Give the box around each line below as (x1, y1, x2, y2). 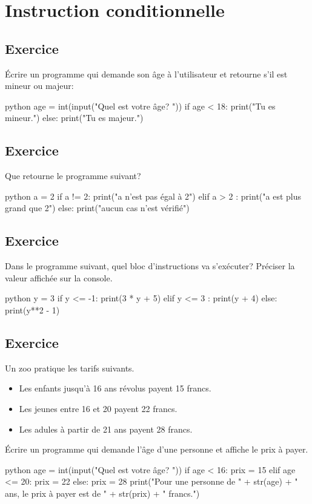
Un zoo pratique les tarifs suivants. (5, 361, 134, 374)
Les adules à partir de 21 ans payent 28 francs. (19, 422, 193, 435)
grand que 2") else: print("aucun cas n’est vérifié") (5, 201, 190, 214)
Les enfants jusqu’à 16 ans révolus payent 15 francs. (19, 382, 211, 394)
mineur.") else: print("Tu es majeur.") (5, 111, 144, 124)
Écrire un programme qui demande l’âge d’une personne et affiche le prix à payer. (5, 443, 308, 456)
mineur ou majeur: (5, 79, 74, 92)
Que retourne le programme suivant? (5, 169, 141, 182)
